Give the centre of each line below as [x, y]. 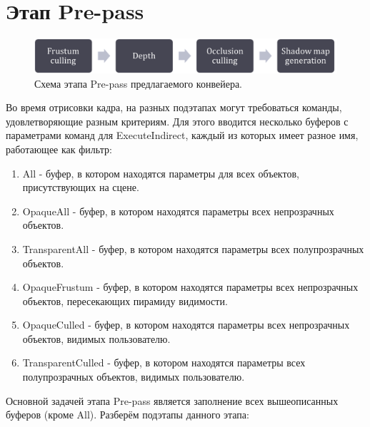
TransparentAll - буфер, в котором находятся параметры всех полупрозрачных [193, 248]
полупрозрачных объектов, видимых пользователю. [134, 377]
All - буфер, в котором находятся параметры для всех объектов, [161, 173]
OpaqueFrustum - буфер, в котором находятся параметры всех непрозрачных [190, 287]
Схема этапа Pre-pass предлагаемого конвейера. [138, 83]
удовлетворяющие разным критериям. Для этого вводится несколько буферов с [177, 121]
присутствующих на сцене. [81, 187]
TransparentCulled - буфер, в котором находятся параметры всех [164, 362]
